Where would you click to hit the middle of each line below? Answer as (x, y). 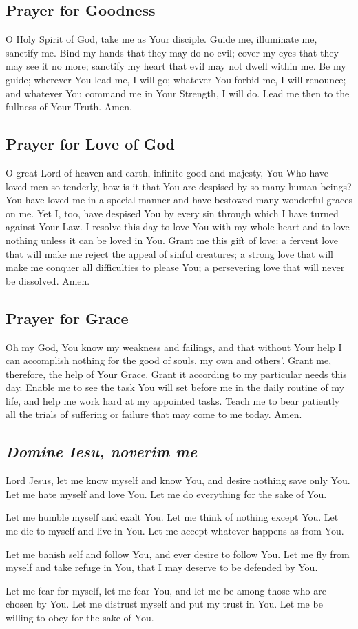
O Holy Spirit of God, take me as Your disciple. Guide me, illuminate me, (161, 39)
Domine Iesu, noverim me (102, 451)
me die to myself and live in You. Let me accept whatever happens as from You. (175, 531)
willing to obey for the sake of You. (80, 618)
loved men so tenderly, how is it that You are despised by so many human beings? (179, 186)
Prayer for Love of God (90, 144)
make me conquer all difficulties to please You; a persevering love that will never (175, 267)
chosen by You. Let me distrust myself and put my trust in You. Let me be (164, 604)
